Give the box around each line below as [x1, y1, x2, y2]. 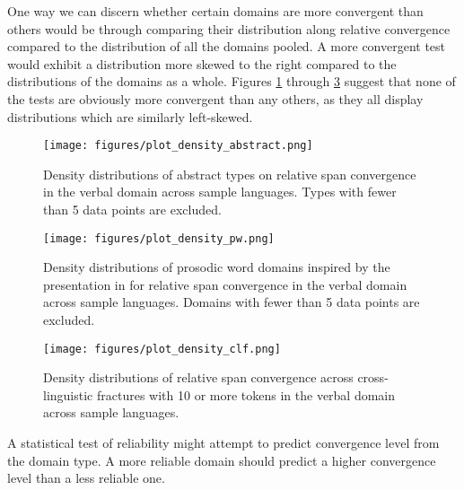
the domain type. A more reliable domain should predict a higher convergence [7, 451, 436, 469]
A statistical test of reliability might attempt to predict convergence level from [7, 433, 440, 452]
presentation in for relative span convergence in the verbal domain [43, 275, 407, 293]
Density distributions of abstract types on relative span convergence [43, 164, 416, 183]
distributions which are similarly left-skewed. [7, 107, 253, 126]
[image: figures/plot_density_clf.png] [43, 342, 281, 355]
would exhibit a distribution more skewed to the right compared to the [7, 54, 397, 73]
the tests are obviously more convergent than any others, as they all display [7, 89, 424, 108]
